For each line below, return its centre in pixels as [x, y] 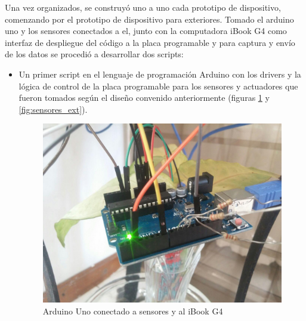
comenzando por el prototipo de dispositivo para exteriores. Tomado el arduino [149, 19]
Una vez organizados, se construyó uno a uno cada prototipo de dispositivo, [143, 7]
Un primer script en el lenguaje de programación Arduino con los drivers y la [160, 74]
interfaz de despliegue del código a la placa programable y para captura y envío [150, 42]
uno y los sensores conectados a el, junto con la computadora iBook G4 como [146, 31]
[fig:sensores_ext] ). [53, 109]
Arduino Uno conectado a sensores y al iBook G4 [133, 311]
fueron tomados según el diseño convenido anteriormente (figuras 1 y [144, 98]
